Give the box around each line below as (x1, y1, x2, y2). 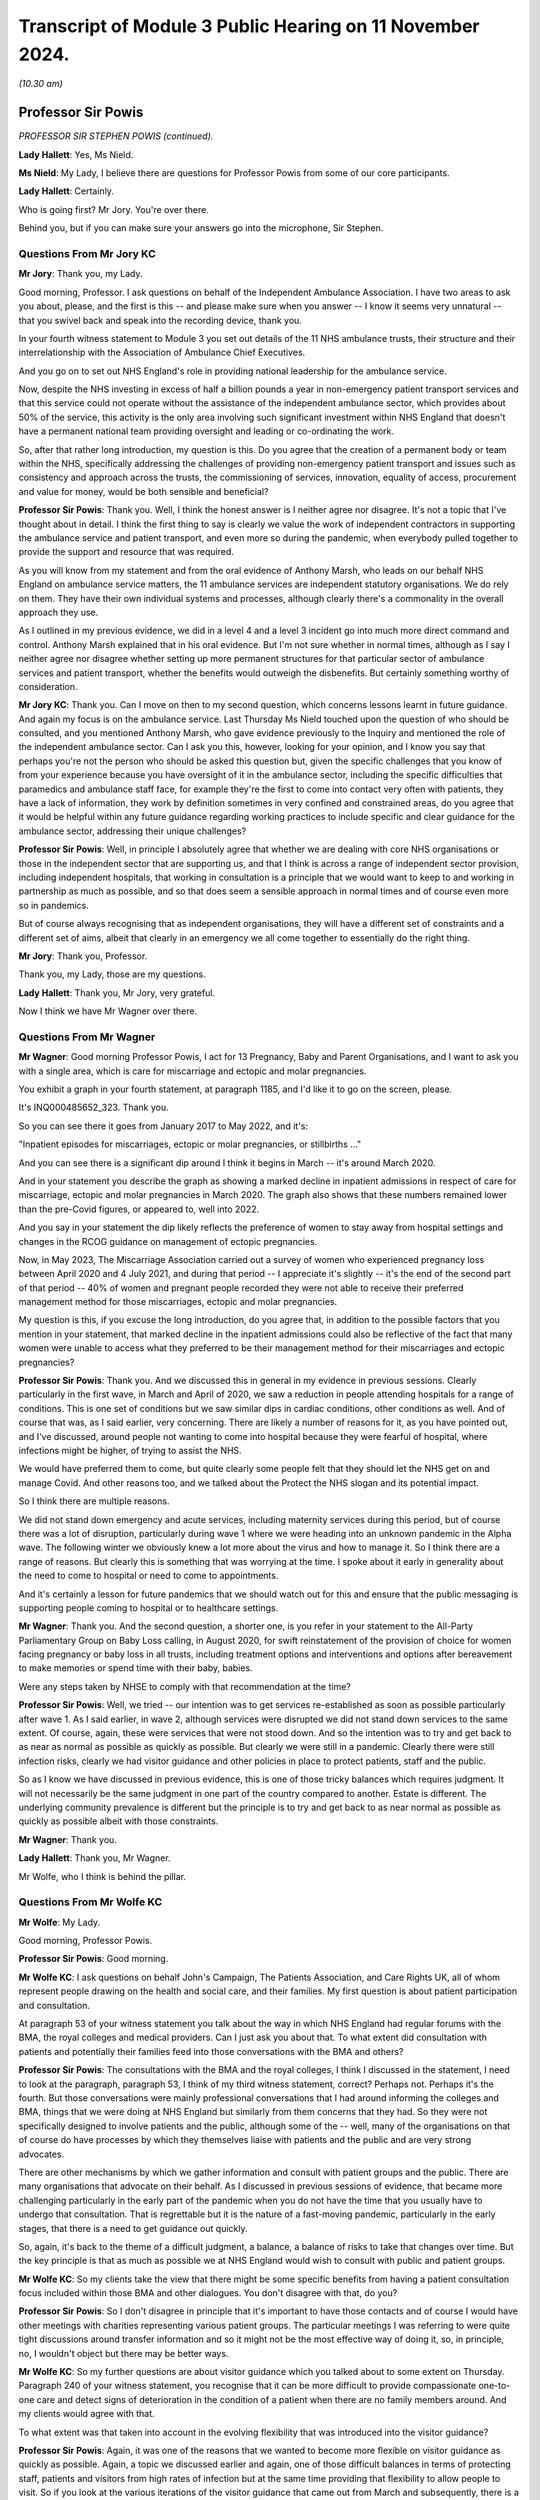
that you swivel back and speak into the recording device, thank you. (18, 314, 302, 326)
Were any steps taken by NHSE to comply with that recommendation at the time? (18, 1680, 352, 1692)
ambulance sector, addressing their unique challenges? (18, 825, 247, 837)
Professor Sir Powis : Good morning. (18, 1953, 169, 1965)
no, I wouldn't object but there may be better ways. (18, 2347, 229, 2359)
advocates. (18, 2148, 65, 2160)
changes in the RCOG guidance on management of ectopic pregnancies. (18, 1235, 318, 1247)
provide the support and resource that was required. (18, 546, 235, 558)
